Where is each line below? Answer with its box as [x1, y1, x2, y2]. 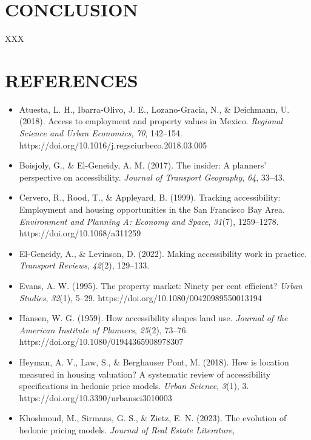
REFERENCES [5, 67, 138, 92]
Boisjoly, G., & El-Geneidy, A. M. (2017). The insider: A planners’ [19, 159, 267, 172]
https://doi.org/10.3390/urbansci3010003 [19, 391, 172, 404]
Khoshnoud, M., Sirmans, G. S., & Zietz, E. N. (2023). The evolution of [19, 412, 287, 424]
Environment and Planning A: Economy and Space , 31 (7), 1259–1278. [19, 215, 279, 227]
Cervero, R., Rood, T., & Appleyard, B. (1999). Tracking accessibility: [19, 191, 281, 204]
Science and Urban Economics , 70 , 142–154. [19, 127, 182, 139]
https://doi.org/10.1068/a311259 [19, 227, 141, 239]
